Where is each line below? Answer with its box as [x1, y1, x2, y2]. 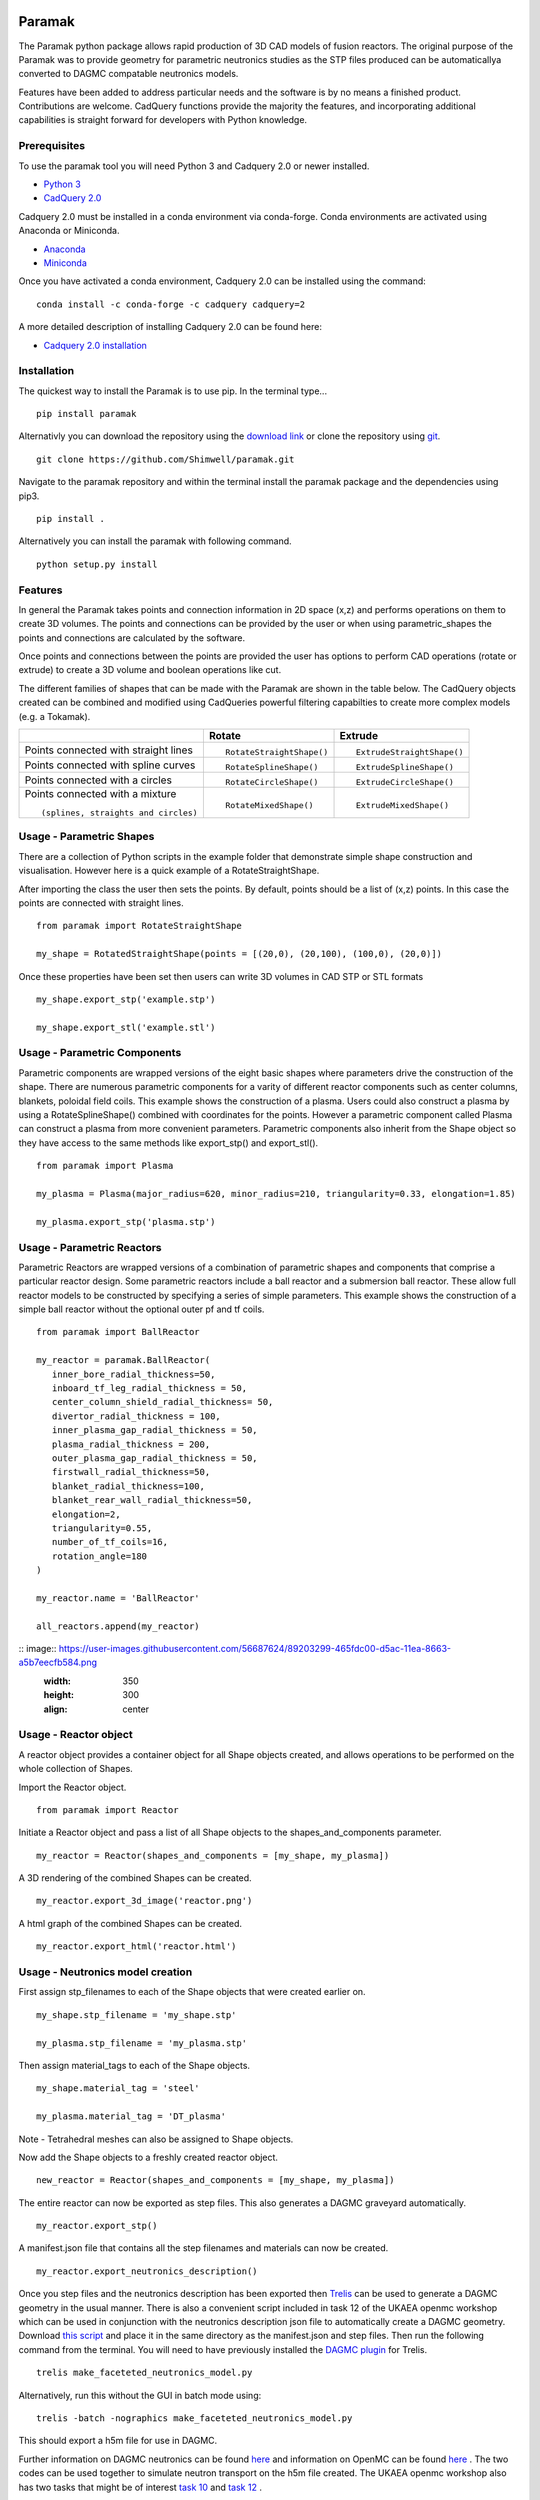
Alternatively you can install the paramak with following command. [18, 535, 292, 547]
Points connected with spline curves [24, 758, 196, 772]
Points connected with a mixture [24, 787, 177, 801]
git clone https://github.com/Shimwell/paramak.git [36, 453, 295, 465]
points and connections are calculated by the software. [18, 631, 246, 644]
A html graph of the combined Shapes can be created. [18, 1917, 243, 1929]
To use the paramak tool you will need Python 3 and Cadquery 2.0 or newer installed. [18, 160, 370, 172]
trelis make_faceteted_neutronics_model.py [36, 2367, 253, 2379]
